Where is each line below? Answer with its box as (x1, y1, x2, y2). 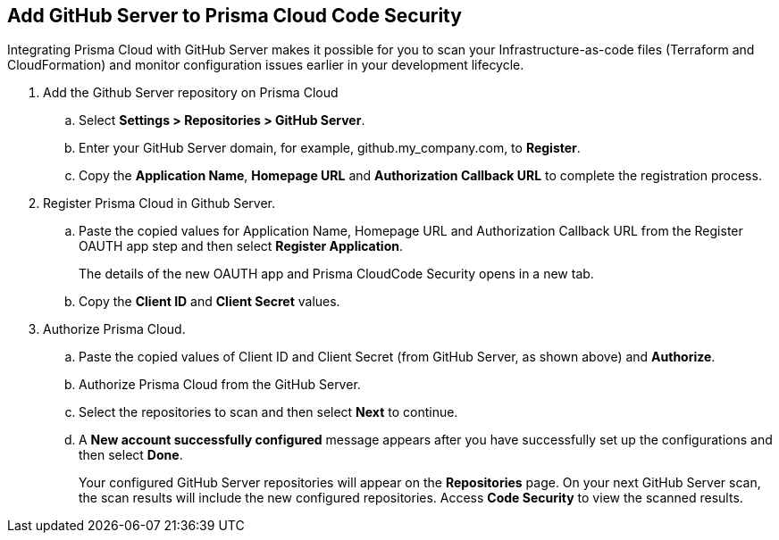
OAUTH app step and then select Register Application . (79, 238, 404, 254)
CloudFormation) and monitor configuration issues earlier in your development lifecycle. (7, 57, 524, 73)
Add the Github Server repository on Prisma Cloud (43, 85, 339, 101)
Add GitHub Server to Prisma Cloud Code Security (7, 4, 462, 27)
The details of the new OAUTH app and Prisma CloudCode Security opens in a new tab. (79, 266, 594, 282)
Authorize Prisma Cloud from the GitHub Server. (79, 377, 361, 393)
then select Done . (79, 447, 183, 463)
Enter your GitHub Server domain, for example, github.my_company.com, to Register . (79, 140, 581, 156)
